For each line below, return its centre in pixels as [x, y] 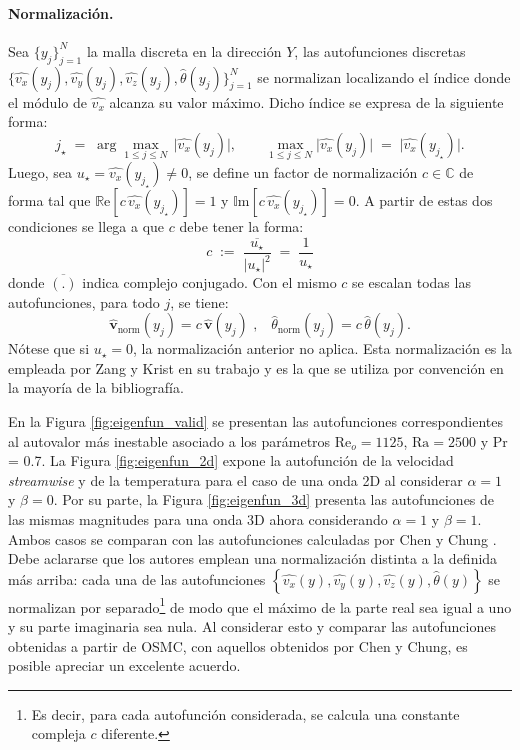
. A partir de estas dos [424, 200]
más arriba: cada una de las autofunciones [137, 578]
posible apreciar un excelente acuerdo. [124, 665]
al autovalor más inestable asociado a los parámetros [169, 440]
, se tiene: [199, 301]
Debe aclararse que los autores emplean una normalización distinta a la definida [253, 558]
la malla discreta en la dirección [184, 50]
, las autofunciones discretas [380, 50]
